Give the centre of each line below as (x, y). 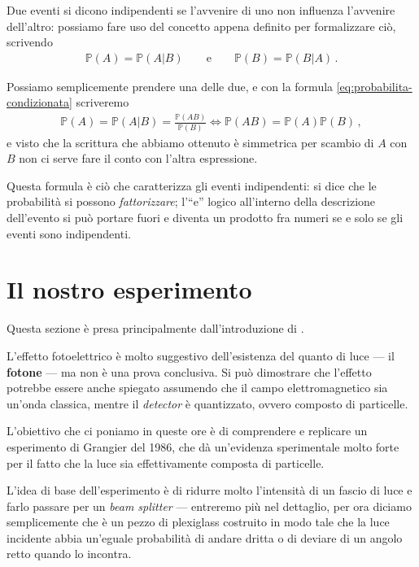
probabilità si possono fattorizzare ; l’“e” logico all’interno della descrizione (191, 201)
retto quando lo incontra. (69, 554)
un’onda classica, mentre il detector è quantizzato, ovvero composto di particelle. (207, 403)
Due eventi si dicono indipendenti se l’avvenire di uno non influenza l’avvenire (201, 10)
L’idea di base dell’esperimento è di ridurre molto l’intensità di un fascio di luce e (209, 490)
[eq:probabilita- (374, 86)
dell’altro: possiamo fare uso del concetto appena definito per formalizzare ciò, (201, 26)
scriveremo (103, 102)
